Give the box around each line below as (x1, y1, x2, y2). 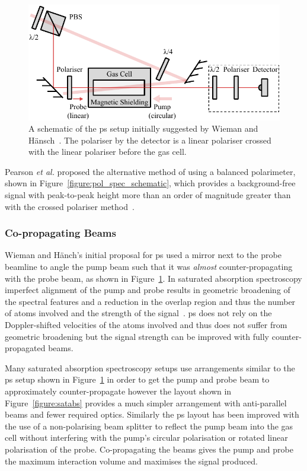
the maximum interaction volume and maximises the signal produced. (5, 454, 258, 467)
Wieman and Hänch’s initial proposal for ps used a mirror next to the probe (5, 249, 282, 261)
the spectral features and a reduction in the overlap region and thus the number (5, 295, 296, 307)
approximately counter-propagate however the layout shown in (5, 385, 232, 397)
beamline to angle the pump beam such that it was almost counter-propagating (5, 260, 293, 273)
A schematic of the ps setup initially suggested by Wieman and (28, 122, 258, 135)
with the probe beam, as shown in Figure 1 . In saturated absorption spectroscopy (5, 272, 302, 284)
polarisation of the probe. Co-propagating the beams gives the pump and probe (5, 443, 293, 455)
